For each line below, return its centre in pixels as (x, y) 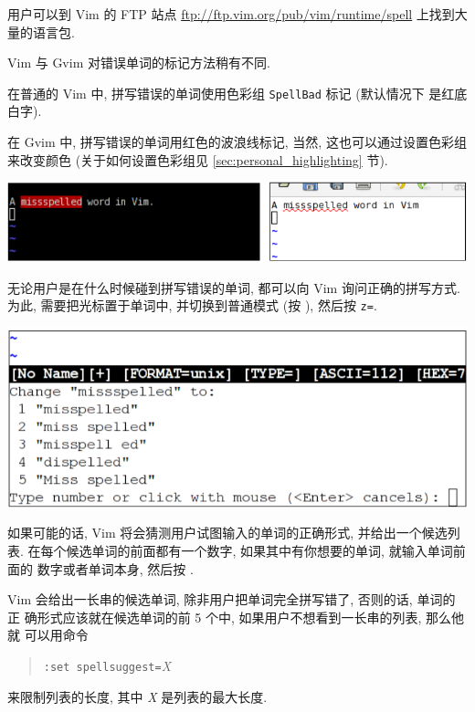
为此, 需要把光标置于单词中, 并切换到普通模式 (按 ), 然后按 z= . (192, 305)
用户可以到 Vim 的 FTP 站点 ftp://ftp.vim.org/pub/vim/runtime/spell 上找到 (231, 14)
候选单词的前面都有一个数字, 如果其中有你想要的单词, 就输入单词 (259, 550)
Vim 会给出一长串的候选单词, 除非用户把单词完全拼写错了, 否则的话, (210, 599)
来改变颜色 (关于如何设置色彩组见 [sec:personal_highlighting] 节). (198, 159)
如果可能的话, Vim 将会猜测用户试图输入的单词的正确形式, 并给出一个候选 (227, 533)
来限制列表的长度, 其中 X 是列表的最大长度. (137, 696)
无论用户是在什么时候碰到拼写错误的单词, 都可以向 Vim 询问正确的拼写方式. (234, 287)
